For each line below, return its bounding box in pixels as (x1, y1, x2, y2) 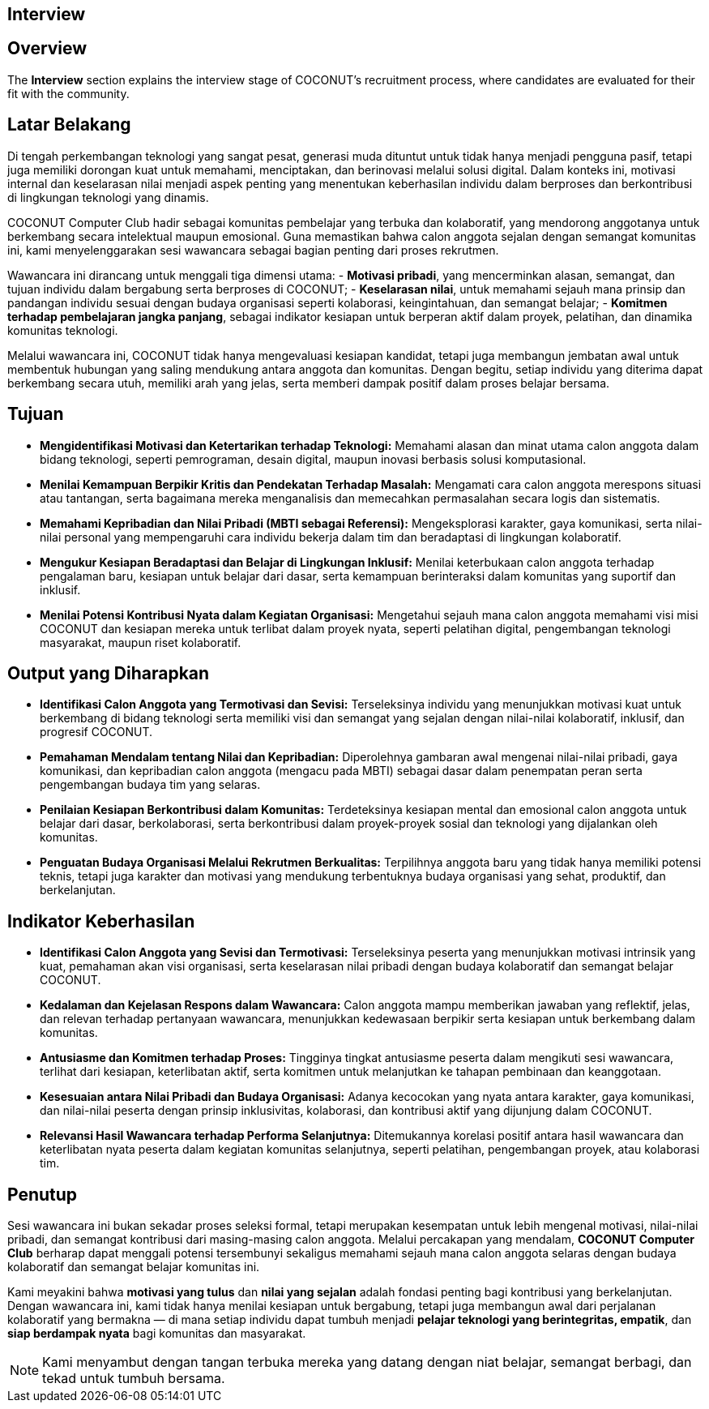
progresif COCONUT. (40, 725, 153, 739)
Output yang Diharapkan (7, 662, 210, 683)
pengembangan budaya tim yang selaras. (40, 777, 261, 792)
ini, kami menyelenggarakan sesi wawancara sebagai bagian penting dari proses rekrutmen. (7, 242, 499, 257)
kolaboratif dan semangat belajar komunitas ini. (7, 1260, 260, 1274)
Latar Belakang (7, 114, 131, 135)
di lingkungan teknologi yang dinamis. (7, 190, 209, 204)
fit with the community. (7, 86, 130, 101)
